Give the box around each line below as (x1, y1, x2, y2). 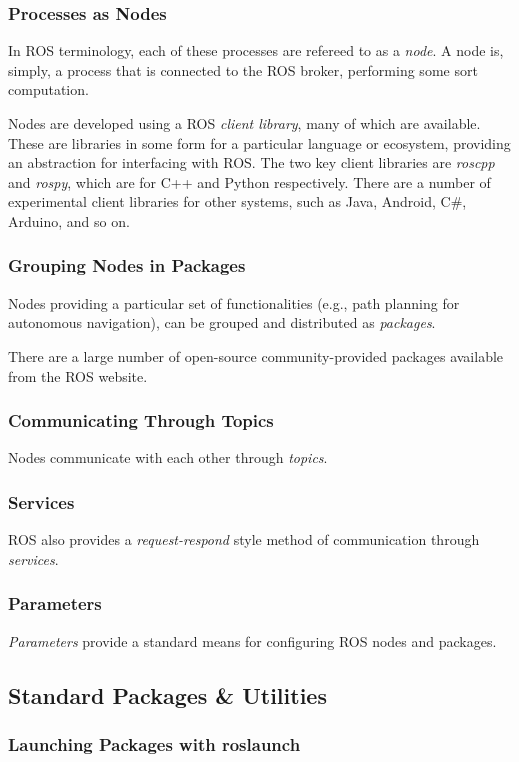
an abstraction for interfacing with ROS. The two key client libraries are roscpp (8, 152, 495, 173)
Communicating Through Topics (8, 408, 274, 433)
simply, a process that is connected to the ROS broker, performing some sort (8, 59, 478, 80)
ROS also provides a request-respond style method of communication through (8, 529, 480, 550)
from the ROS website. (8, 365, 148, 386)
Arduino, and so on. (8, 210, 130, 231)
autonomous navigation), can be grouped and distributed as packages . (8, 312, 436, 333)
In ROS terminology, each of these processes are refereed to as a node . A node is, (8, 40, 504, 61)
